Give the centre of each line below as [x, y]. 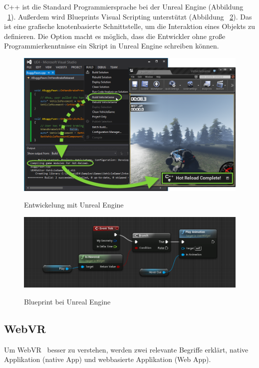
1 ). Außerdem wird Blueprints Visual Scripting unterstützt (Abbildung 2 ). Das [130, 16]
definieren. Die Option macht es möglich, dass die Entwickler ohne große [115, 36]
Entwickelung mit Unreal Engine [74, 205]
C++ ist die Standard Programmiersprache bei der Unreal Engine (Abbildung [124, 6]
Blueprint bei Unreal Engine [67, 301]
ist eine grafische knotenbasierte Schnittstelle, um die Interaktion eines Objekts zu [130, 26]
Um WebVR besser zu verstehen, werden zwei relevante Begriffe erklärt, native [126, 349]
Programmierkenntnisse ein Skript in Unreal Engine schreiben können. [112, 46]
